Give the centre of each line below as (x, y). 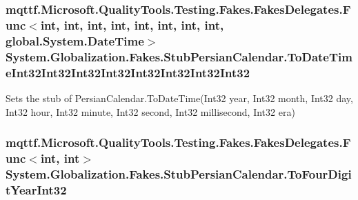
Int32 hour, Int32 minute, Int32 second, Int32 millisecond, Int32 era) (150, 111)
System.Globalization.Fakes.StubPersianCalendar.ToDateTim (179, 56)
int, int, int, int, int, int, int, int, (132, 24)
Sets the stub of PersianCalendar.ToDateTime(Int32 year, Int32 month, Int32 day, (179, 98)
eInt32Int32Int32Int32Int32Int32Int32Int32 (128, 72)
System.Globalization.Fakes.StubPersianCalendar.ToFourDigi (179, 173)
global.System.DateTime (75, 40)
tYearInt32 (36, 189)
